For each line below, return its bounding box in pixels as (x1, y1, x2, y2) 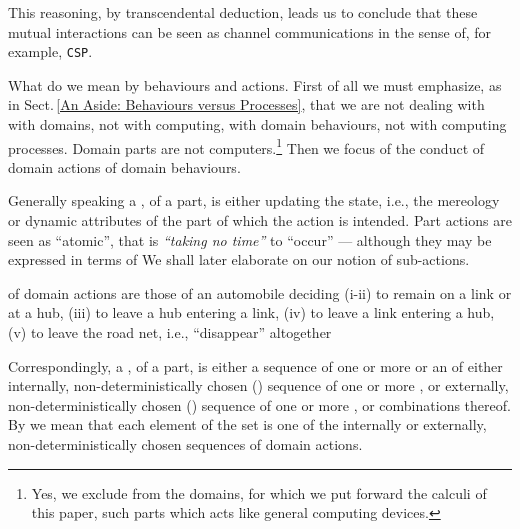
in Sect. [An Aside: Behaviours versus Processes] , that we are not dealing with (8, 94, 485, 115)
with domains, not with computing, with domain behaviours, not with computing (8, 114, 507, 135)
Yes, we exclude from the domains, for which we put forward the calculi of (31, 482, 487, 503)
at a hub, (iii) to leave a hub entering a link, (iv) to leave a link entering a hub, (8, 302, 495, 323)
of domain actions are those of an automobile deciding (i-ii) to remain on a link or (8, 282, 512, 303)
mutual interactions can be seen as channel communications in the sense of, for (8, 21, 492, 42)
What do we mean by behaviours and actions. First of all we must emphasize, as (8, 74, 502, 95)
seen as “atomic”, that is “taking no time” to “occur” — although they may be (8, 229, 492, 250)
